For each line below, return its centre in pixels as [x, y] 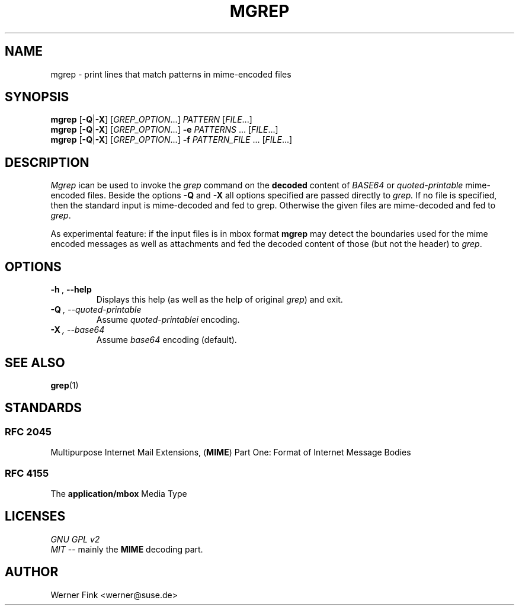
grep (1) [65, 385]
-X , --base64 [78, 330]
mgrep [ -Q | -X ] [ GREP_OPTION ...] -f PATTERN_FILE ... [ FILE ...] [172, 140]
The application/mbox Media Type [119, 493]
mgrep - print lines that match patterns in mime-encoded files [171, 74]
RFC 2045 [28, 431]
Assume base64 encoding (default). [166, 340]
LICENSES [35, 516]
